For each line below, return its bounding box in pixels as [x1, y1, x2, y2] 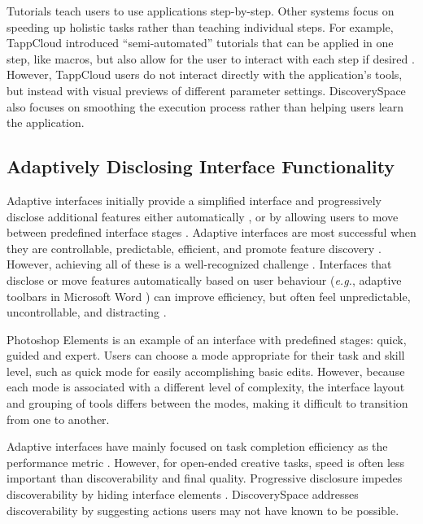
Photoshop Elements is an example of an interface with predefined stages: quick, [7, 330, 407, 347]
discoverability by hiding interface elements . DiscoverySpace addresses [7, 486, 359, 503]
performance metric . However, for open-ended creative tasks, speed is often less [7, 453, 405, 470]
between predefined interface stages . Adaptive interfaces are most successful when [7, 224, 416, 241]
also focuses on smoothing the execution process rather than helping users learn [7, 98, 404, 115]
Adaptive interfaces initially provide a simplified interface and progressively [7, 191, 382, 208]
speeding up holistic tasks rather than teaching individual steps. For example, [7, 18, 394, 35]
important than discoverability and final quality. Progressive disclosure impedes [7, 469, 403, 487]
